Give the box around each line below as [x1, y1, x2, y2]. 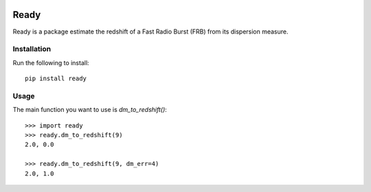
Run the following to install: [12, 58, 89, 67]
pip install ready [25, 75, 87, 82]
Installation [12, 45, 52, 54]
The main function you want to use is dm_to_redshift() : [12, 106, 168, 114]
